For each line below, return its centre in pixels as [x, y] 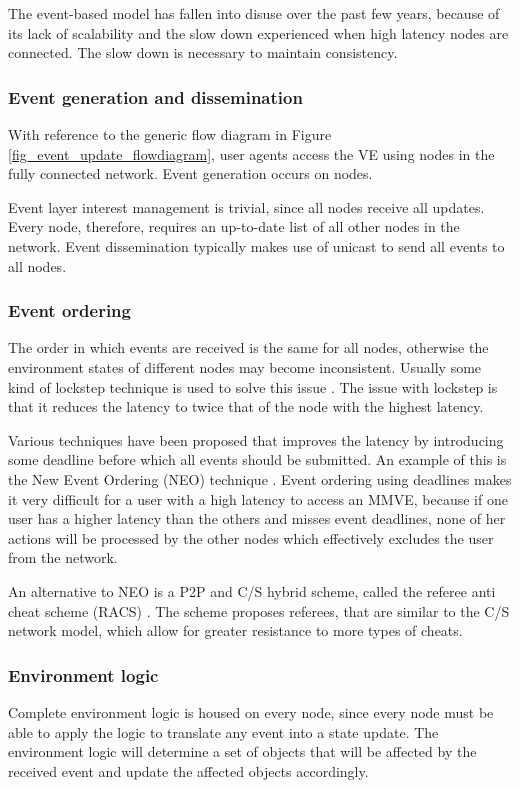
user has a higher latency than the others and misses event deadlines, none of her [257, 518]
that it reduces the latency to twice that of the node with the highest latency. [246, 406]
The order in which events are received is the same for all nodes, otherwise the [248, 347]
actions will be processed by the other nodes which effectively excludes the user [251, 537]
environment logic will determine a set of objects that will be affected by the [242, 751]
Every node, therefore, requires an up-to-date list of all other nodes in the [234, 226]
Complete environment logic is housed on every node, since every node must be [251, 711]
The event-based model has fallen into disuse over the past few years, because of [254, 13]
